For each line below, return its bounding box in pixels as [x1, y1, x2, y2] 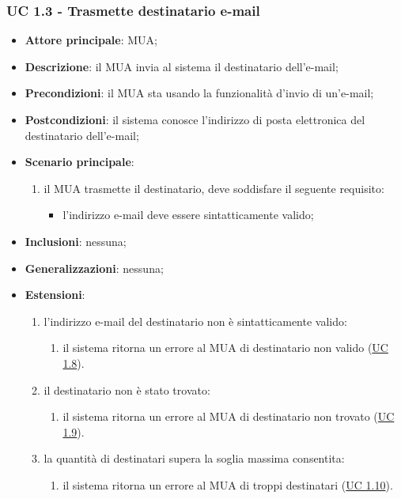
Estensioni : [25, 286, 85, 303]
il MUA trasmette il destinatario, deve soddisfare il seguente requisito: [44, 180, 384, 196]
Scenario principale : [25, 153, 134, 170]
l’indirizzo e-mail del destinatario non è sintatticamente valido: [44, 312, 347, 329]
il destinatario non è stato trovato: [44, 381, 210, 398]
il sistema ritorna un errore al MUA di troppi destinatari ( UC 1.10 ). [62, 476, 393, 493]
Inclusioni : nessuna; [25, 232, 127, 249]
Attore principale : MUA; [25, 32, 157, 48]
